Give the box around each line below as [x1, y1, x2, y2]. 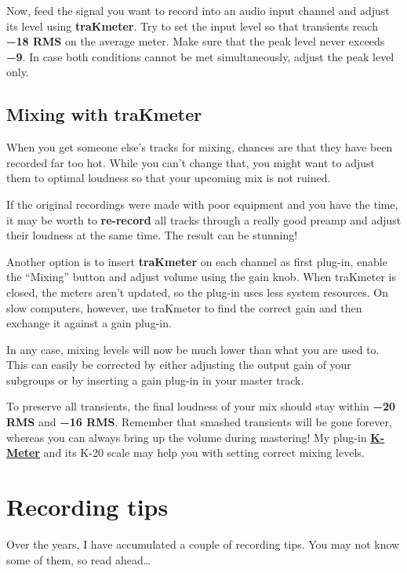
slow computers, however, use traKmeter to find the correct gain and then [6, 299, 362, 316]
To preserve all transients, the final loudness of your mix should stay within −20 [6, 398, 395, 414]
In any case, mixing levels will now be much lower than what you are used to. [6, 341, 380, 357]
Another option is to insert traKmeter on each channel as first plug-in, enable [6, 253, 387, 269]
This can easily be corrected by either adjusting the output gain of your [6, 356, 351, 373]
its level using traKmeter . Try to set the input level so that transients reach [6, 17, 378, 34]
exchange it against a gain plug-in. [6, 315, 172, 331]
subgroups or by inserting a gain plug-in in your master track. [6, 371, 304, 388]
